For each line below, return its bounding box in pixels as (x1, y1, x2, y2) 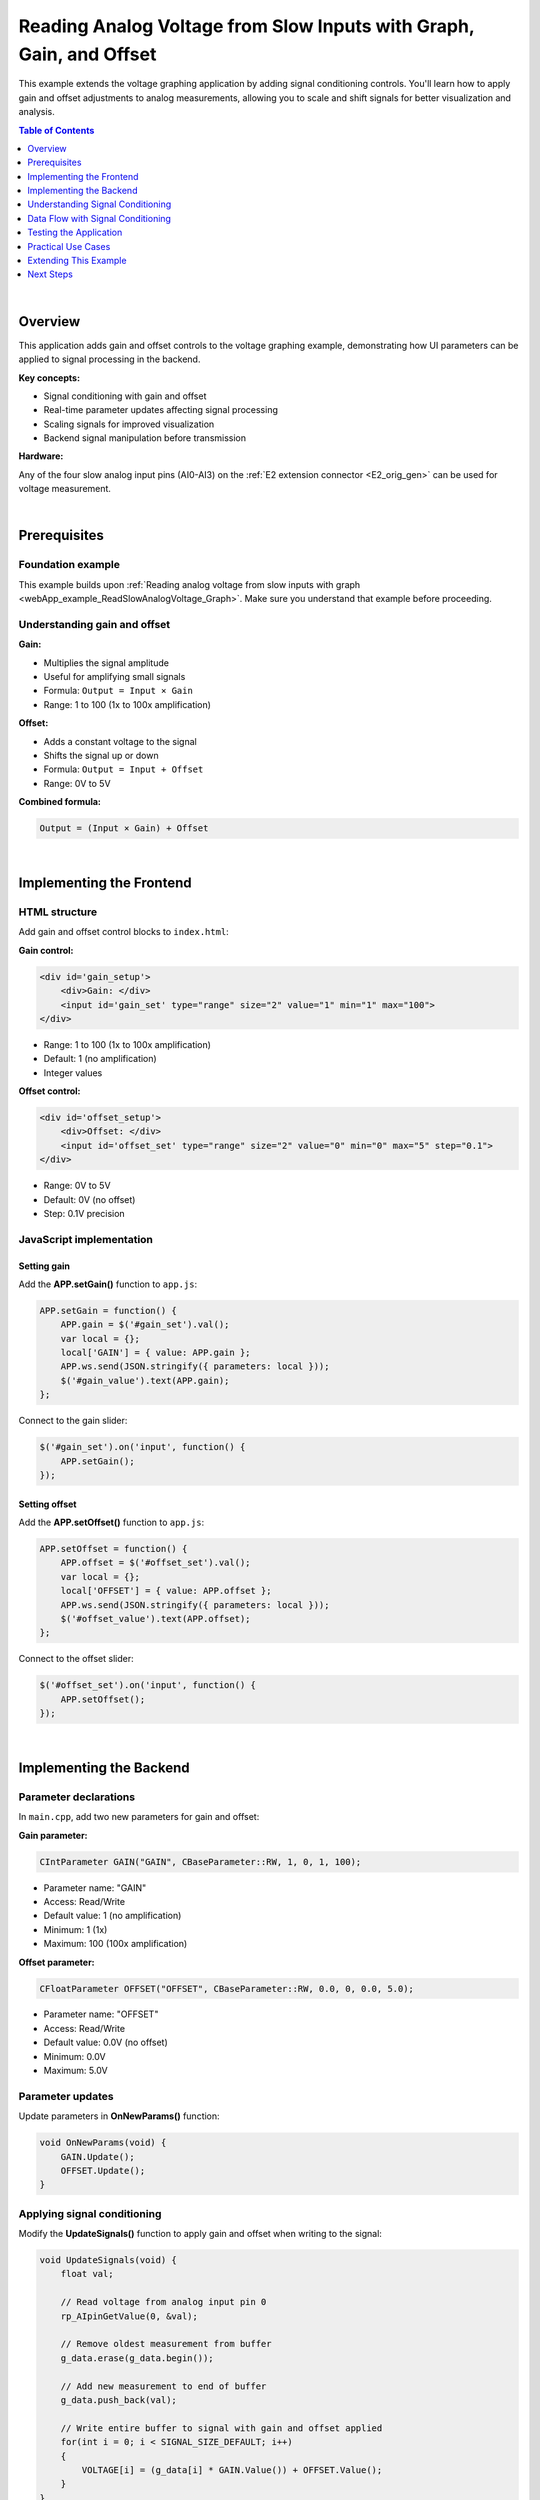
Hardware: (18, 450, 64, 462)
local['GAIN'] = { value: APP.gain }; (60, 1347, 251, 1359)
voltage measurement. (18, 483, 112, 495)
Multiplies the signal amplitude (43, 656, 170, 669)
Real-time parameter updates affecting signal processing (43, 404, 279, 416)
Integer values (43, 1066, 103, 1079)
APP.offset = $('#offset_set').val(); (60, 1557, 251, 1569)
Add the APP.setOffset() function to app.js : (18, 1516, 205, 1528)
